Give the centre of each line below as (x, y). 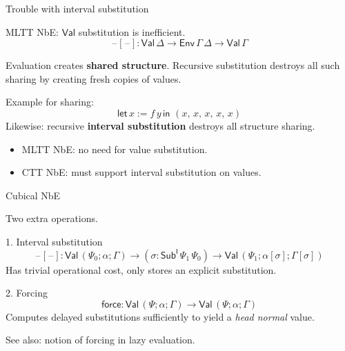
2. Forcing (27, 293)
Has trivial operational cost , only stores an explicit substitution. (141, 269)
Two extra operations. (52, 218)
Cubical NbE (33, 195)
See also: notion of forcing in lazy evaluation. (100, 340)
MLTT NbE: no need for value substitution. (115, 149)
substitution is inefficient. (132, 31)
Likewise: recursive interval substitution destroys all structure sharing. (160, 125)
